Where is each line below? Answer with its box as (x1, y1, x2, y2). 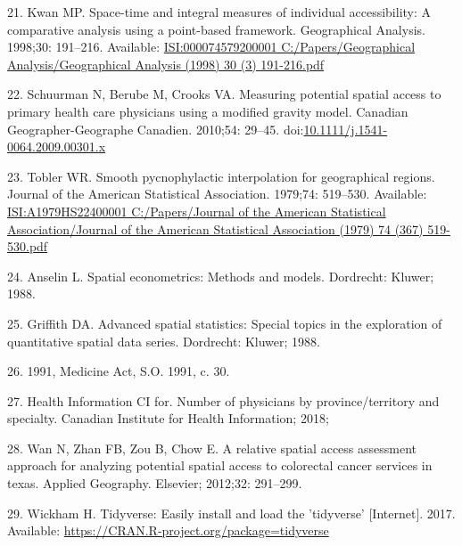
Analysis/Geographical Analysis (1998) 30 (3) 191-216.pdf (7, 54, 325, 73)
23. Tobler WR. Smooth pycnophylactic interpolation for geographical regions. (7, 167, 435, 185)
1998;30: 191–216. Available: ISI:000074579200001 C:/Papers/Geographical (7, 37, 416, 56)
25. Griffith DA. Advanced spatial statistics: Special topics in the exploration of (7, 314, 442, 332)
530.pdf (7, 237, 48, 256)
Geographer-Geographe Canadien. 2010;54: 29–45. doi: (7, 119, 304, 138)
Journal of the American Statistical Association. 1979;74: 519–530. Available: (7, 184, 427, 203)
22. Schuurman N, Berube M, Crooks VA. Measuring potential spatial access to (7, 85, 441, 103)
